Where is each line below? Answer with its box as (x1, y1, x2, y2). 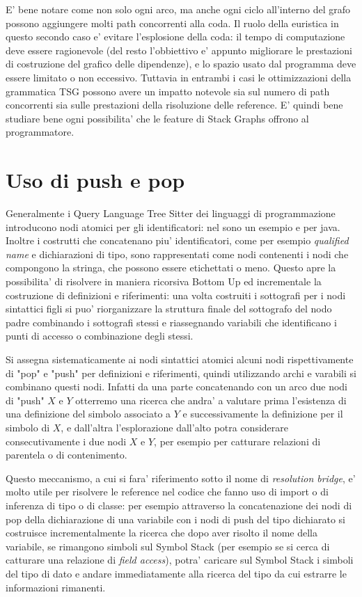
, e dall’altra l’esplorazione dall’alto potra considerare (61, 420, 289, 434)
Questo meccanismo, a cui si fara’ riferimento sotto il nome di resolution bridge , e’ (6, 470, 356, 485)
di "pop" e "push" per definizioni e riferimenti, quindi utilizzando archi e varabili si (6, 365, 356, 380)
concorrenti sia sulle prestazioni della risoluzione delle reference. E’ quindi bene (6, 97, 343, 112)
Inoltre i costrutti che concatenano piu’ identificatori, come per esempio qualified (6, 233, 349, 248)
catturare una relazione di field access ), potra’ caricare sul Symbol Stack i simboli (6, 552, 354, 567)
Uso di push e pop (6, 166, 185, 194)
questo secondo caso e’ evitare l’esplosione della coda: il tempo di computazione (6, 29, 345, 44)
